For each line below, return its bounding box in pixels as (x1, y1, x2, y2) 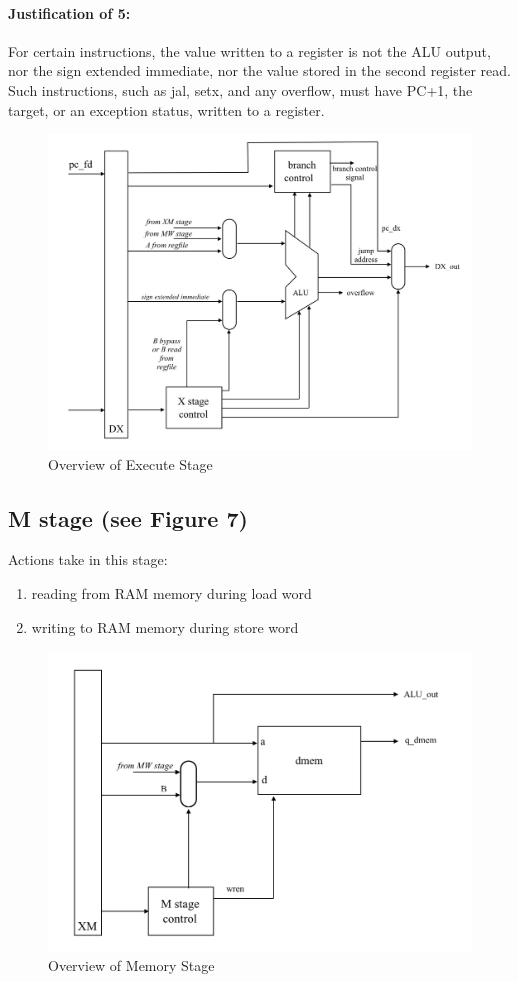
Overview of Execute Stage (48, 453, 213, 474)
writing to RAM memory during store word (31, 616, 299, 637)
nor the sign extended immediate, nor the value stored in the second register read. (8, 60, 511, 81)
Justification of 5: (8, 2, 131, 23)
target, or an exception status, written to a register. (8, 99, 325, 120)
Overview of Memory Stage (48, 955, 215, 976)
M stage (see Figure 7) (8, 502, 248, 533)
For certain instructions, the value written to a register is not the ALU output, (8, 40, 491, 61)
